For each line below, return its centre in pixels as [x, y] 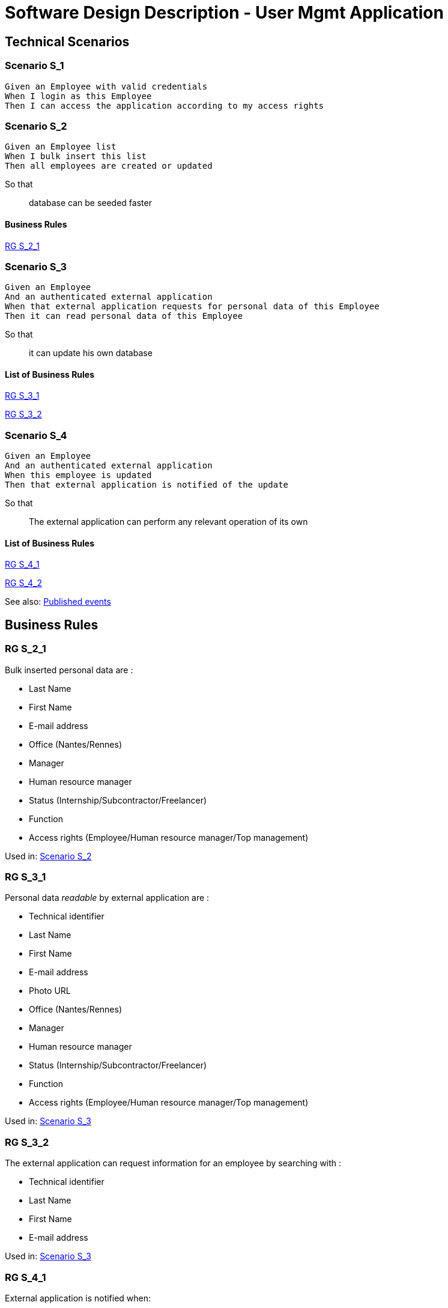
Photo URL [50, 991]
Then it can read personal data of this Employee [124, 316]
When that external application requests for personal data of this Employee [192, 307]
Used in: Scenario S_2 [48, 856]
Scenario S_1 [35, 66]
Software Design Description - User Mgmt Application [224, 13]
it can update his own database [91, 353]
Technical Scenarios [67, 41]
